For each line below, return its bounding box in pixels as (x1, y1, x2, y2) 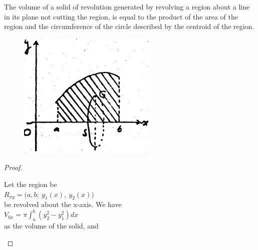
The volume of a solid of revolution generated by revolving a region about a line (4, 1, 250, 11)
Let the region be (4, 178, 57, 189)
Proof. (4, 162, 23, 172)
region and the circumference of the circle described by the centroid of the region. (4, 21, 254, 31)
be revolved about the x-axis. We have (4, 199, 122, 209)
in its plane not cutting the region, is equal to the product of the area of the (4, 11, 238, 21)
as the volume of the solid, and (4, 220, 99, 231)
